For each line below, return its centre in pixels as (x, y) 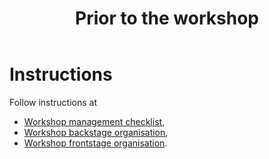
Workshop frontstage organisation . (95, 143)
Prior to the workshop (167, 18)
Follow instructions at (53, 102)
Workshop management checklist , (94, 121)
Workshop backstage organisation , (96, 132)
